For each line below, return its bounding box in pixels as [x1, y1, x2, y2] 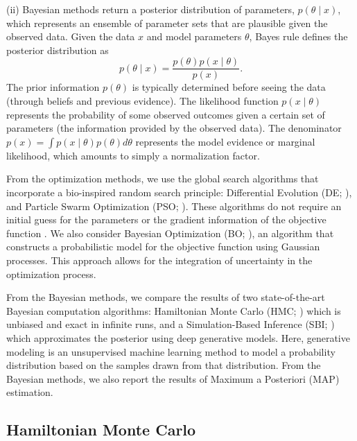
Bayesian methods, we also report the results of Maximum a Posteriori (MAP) [6, 371, 340, 386]
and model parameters [146, 29, 242, 44]
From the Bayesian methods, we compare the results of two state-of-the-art [6, 290, 325, 304]
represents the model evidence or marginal [135, 134, 315, 148]
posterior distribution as [6, 42, 109, 57]
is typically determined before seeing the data [132, 80, 326, 94]
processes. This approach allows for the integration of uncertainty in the [6, 252, 313, 267]
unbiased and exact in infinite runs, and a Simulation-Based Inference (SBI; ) [6, 317, 335, 331]
